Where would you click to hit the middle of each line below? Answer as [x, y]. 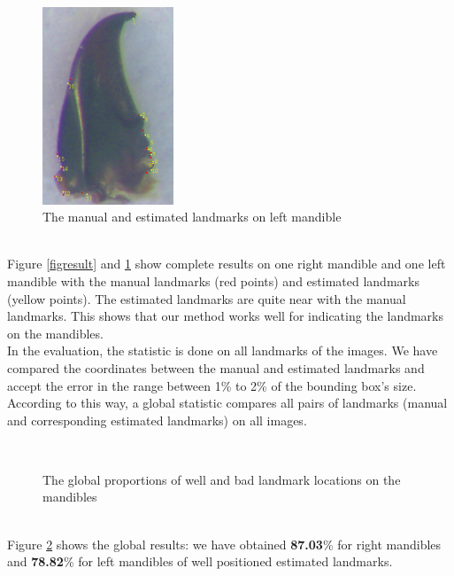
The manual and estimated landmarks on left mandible [192, 217]
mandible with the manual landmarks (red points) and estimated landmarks [213, 280]
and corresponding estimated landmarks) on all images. [157, 420]
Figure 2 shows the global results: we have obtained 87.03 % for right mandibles [224, 544]
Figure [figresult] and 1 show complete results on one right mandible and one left [227, 264]
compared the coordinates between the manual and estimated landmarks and [216, 367]
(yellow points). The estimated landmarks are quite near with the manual [207, 298]
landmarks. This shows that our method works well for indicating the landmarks [226, 316]
